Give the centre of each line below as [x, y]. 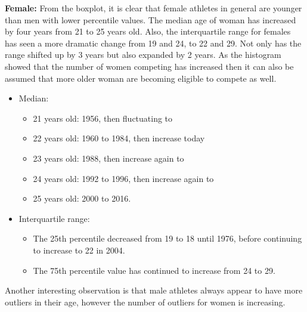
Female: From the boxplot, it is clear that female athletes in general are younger [153, 8]
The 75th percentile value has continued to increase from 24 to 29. [154, 270]
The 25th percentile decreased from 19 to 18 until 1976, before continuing [168, 238]
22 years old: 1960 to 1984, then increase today [119, 138]
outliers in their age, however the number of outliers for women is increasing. [145, 302]
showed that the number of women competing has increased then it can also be [149, 66]
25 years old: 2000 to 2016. [82, 198]
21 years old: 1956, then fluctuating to [103, 118]
